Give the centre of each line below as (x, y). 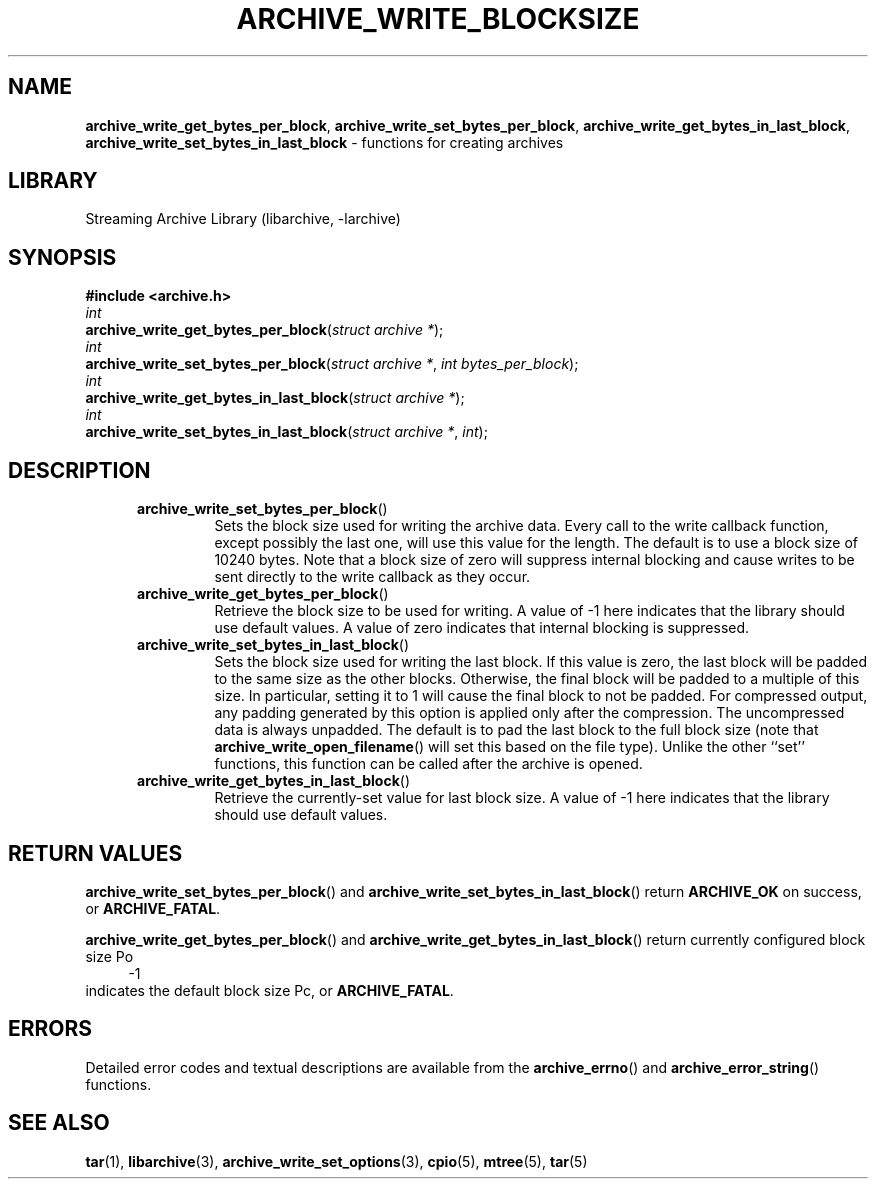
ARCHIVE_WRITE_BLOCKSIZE (438, 19)
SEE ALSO (59, 1123)
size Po (109, 956)
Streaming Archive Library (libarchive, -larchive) (243, 219)
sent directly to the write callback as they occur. (372, 577)
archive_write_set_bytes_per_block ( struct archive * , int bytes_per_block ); (332, 364)
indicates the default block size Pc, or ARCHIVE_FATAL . (269, 990)
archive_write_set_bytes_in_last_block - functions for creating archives (324, 142)
